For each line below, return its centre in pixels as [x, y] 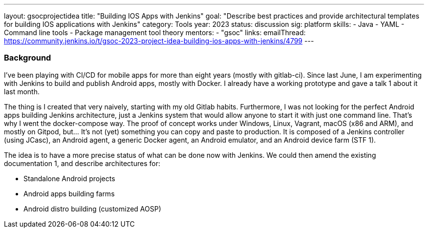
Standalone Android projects [69, 178]
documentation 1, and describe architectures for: [82, 163]
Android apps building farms [69, 193]
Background [28, 58]
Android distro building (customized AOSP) [92, 209]
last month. [22, 91]
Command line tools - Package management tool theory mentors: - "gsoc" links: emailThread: [155, 32]
